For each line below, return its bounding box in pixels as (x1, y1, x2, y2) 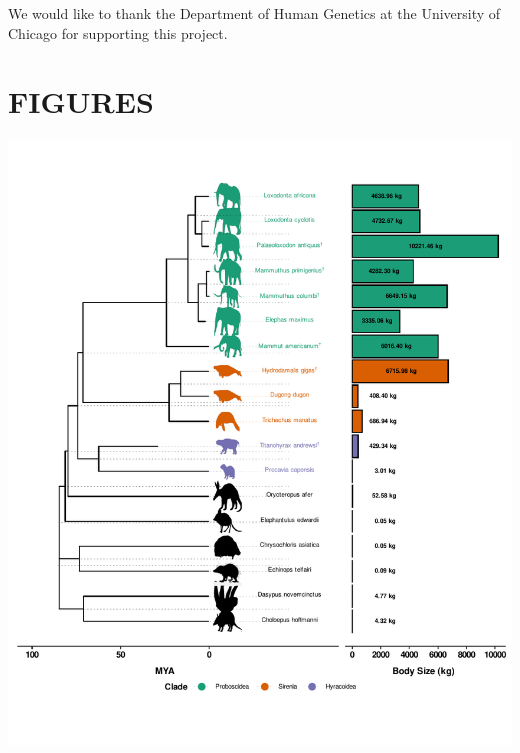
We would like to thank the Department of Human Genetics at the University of (8, 3, 501, 23)
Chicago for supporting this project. (8, 22, 228, 43)
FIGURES (8, 81, 154, 122)
